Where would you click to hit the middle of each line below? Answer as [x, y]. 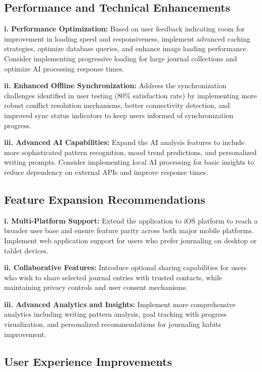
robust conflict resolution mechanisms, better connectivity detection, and [117, 105]
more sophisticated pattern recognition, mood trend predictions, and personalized [130, 152]
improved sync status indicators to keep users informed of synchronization [119, 115]
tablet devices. [26, 250]
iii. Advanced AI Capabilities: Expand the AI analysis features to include [124, 142]
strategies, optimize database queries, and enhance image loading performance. [126, 48]
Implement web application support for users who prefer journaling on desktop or [130, 240]
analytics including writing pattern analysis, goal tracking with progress [116, 314]
